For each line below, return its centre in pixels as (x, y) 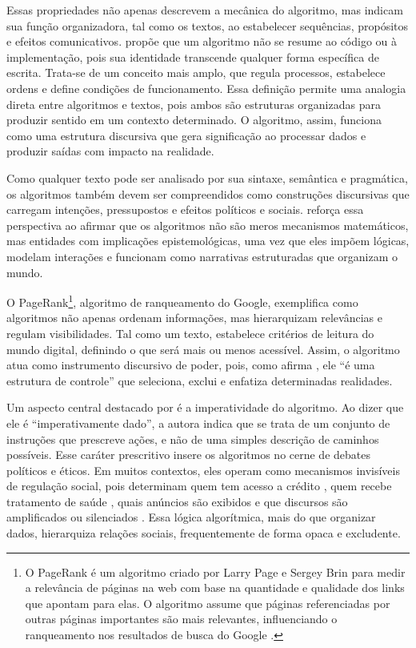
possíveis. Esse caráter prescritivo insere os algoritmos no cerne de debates (188, 455)
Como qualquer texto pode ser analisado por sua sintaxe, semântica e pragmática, (207, 177)
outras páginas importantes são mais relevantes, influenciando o (181, 619)
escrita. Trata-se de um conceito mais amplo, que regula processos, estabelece (196, 72)
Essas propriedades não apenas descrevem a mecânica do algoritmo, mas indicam (205, 10)
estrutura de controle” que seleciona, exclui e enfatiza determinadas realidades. (200, 380)
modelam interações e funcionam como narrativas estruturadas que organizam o (202, 256)
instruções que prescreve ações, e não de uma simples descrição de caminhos (193, 439)
